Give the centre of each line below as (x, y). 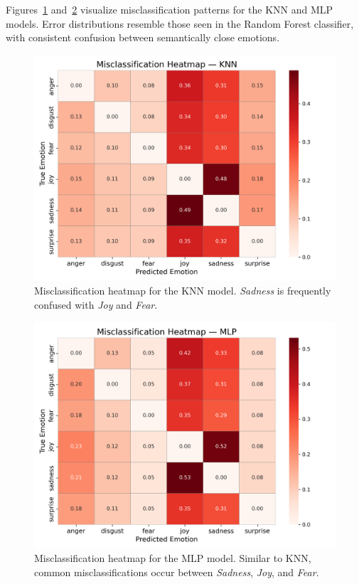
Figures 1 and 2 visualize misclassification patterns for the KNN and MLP (170, 9)
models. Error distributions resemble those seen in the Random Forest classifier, (180, 23)
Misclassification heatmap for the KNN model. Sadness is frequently (183, 291)
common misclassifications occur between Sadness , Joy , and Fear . (177, 572)
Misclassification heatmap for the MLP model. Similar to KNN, (173, 558)
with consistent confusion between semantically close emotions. (143, 37)
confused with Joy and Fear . (96, 304)
